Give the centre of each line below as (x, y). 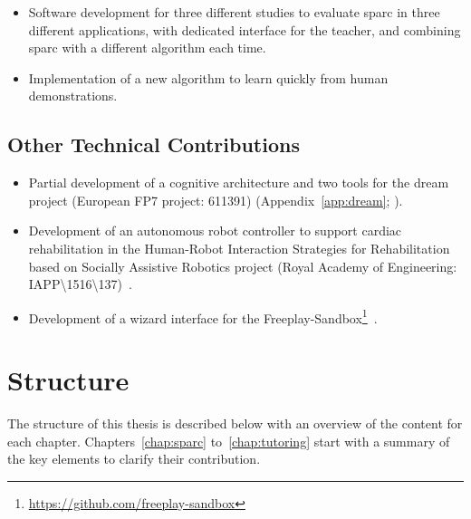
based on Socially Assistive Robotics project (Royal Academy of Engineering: (243, 266)
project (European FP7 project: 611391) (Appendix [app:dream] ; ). (216, 200)
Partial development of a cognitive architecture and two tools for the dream (239, 183)
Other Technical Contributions (154, 144)
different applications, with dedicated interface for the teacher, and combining (245, 29)
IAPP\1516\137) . (80, 284)
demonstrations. (73, 96)
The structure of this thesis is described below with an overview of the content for (235, 423)
